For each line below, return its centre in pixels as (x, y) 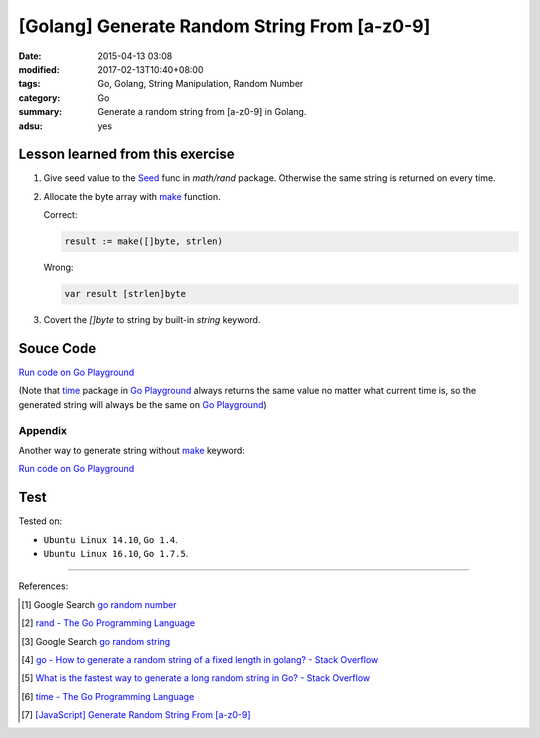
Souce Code (57, 348)
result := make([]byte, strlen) (144, 241)
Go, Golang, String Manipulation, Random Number (200, 84)
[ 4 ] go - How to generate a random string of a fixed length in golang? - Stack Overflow (200, 659)
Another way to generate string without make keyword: (131, 450)
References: (43, 586)
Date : (30, 56)
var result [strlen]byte (125, 294)
